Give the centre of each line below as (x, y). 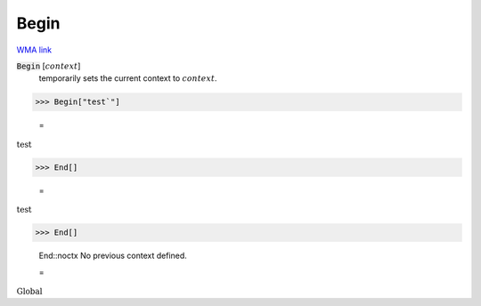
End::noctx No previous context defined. (113, 256)
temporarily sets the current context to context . (128, 78)
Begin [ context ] (49, 66)
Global (29, 292)
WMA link (34, 50)
